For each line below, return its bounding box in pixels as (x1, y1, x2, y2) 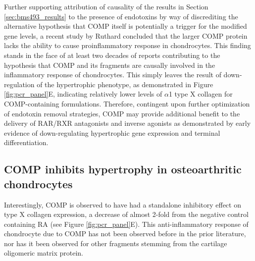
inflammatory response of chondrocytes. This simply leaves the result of (4, 69, 221, 80)
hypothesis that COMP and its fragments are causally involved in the (4, 59, 215, 70)
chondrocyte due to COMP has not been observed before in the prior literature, (4, 228, 246, 239)
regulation (4, 79, 35, 89)
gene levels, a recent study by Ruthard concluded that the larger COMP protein (4, 30, 248, 41)
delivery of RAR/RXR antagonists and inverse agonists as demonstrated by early (4, 118, 251, 128)
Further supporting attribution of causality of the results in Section (4, 1, 208, 11)
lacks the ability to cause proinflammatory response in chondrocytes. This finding (4, 40, 251, 51)
